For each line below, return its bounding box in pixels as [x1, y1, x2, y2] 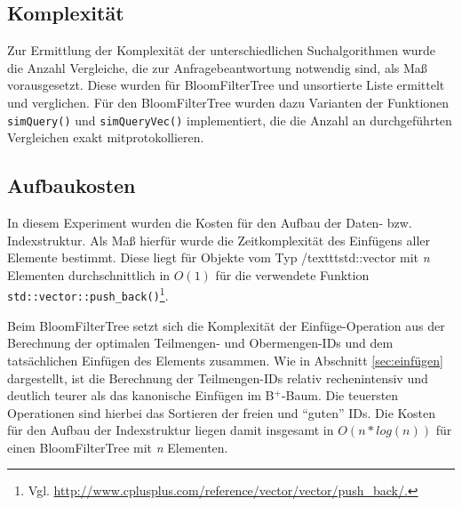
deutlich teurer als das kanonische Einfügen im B [7, 386, 275, 405]
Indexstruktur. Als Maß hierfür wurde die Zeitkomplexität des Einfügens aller [7, 230, 431, 249]
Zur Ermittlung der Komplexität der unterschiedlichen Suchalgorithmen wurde [7, 41, 436, 60]
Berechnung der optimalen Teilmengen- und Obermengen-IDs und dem [7, 333, 394, 352]
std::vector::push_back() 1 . [7, 284, 169, 305]
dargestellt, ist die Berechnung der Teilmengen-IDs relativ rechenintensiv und [7, 368, 428, 387]
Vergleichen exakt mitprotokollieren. [7, 128, 204, 147]
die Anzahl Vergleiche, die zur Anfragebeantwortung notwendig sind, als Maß [7, 58, 427, 76]
